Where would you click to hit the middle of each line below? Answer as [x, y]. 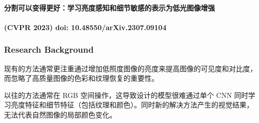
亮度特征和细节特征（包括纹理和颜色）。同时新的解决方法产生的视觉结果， [132, 105]
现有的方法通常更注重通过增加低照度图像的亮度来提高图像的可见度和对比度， [131, 68]
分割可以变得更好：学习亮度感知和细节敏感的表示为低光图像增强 [109, 7]
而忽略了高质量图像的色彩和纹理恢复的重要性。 [81, 78]
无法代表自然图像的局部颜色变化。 [60, 114]
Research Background [49, 49]
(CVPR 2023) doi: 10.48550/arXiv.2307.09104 [85, 27]
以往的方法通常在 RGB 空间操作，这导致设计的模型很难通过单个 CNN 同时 [126, 95]
